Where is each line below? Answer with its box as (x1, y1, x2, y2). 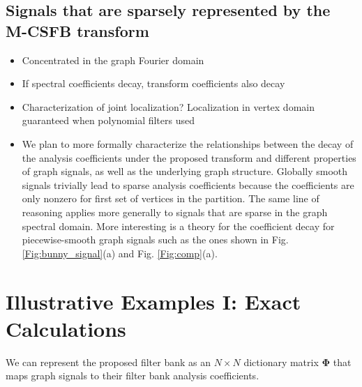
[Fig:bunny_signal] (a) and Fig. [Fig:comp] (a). (22, 245, 218, 260)
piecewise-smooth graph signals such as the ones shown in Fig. (22, 232, 289, 247)
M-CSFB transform (6, 20, 149, 41)
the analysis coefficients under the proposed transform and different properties (22, 150, 356, 165)
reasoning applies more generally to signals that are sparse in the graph (22, 204, 328, 219)
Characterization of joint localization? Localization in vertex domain (22, 99, 315, 114)
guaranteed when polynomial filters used (22, 113, 195, 128)
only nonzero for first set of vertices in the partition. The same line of (22, 191, 319, 206)
